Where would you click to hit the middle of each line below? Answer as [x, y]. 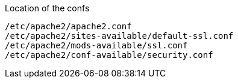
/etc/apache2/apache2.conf [68, 26]
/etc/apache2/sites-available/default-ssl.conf [119, 36]
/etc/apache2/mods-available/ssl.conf [96, 45]
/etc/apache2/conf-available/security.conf [109, 55]
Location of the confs [47, 8]
